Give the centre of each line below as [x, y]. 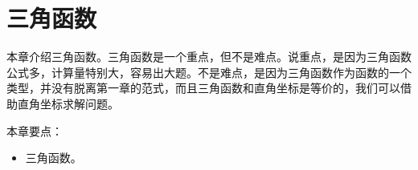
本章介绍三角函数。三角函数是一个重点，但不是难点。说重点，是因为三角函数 [209, 57]
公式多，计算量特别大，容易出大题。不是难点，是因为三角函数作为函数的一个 [209, 72]
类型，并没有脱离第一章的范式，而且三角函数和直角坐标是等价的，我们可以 [203, 88]
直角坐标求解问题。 [68, 103]
